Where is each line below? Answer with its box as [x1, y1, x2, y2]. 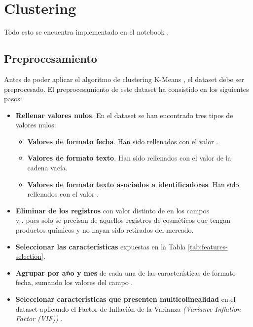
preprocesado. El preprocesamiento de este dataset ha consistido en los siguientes [4, 83, 249, 94]
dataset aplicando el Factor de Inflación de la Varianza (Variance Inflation [15, 303, 241, 314]
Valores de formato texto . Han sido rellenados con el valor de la [27, 153, 231, 163]
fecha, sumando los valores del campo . [15, 277, 133, 287]
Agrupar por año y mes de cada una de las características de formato [15, 267, 236, 278]
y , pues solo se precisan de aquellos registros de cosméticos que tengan [15, 215, 230, 225]
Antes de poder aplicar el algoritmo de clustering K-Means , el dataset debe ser [4, 74, 244, 84]
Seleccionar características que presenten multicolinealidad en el [15, 294, 236, 304]
